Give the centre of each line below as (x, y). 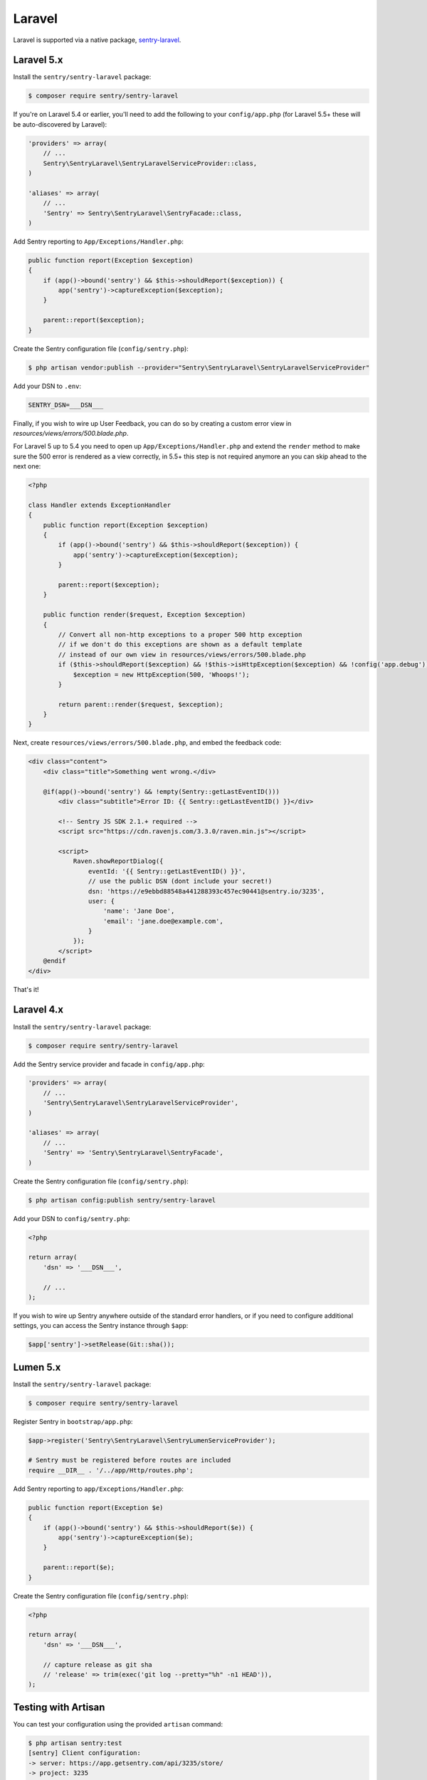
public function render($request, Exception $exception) (144, 615)
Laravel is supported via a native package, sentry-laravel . (97, 40)
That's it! (26, 989)
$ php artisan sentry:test (75, 1743)
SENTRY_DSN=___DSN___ (66, 405)
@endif (54, 961)
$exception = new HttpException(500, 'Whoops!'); (161, 674)
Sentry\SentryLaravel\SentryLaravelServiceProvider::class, (150, 163)
